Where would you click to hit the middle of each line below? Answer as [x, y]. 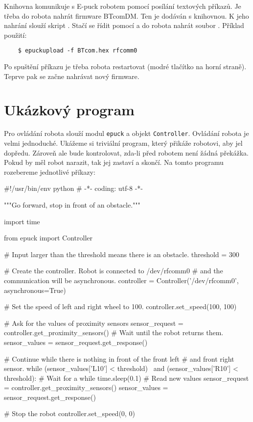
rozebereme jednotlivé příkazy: [50, 171]
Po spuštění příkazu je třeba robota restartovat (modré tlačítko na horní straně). [125, 66]
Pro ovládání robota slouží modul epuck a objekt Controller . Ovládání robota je [126, 133]
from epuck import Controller [48, 238]
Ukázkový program [69, 110]
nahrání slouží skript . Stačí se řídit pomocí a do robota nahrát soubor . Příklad [124, 25]
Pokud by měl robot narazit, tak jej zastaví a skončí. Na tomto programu [114, 162]
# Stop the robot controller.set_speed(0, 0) [69, 413]
